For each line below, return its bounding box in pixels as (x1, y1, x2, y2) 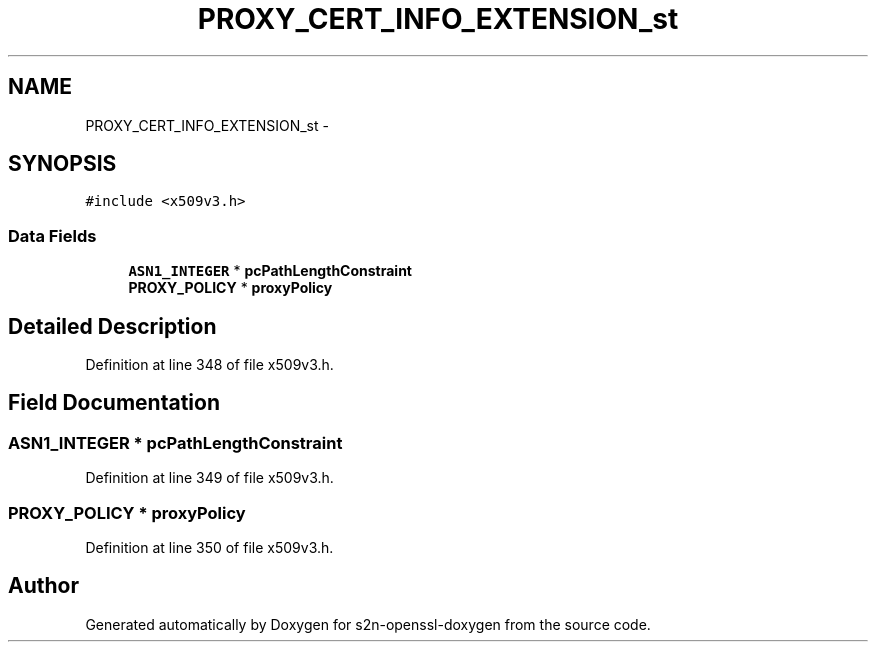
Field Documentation (8, 390, 220, 416)
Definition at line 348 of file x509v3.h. (85, 356, 334, 374)
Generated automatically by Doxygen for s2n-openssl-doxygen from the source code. (85, 615, 651, 633)
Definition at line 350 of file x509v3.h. (85, 539, 334, 556)
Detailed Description (8, 313, 217, 339)
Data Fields (8, 225, 97, 246)
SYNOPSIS (8, 151, 117, 177)
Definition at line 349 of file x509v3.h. (85, 469, 334, 487)
